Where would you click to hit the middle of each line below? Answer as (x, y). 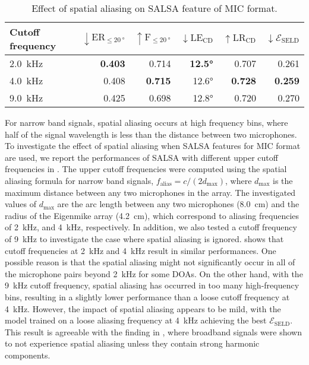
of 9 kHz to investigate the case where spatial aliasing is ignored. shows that (144, 238)
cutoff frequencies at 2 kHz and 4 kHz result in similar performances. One (141, 250)
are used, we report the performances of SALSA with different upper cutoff (141, 157)
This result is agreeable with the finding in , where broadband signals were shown (154, 331)
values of (21, 204)
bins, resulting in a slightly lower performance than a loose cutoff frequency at (147, 296)
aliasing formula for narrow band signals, (79, 180)
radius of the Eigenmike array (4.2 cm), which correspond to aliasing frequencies (152, 215)
